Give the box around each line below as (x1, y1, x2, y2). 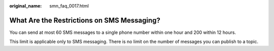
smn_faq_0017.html (49, 3, 89, 9)
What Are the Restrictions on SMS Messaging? (9, 16, 161, 25)
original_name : (9, 3, 42, 9)
